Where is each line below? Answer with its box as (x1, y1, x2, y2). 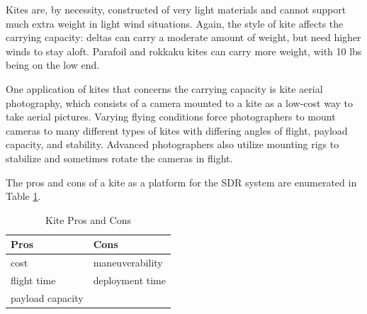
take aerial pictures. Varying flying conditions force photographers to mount (6, 109, 336, 124)
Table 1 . (6, 189, 41, 203)
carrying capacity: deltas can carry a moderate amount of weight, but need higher (6, 30, 361, 45)
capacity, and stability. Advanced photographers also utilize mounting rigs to (6, 137, 339, 152)
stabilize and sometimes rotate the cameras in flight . (6, 150, 233, 165)
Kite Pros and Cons (45, 212, 131, 227)
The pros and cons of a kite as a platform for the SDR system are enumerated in (6, 174, 357, 189)
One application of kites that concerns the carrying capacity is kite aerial (6, 81, 323, 96)
